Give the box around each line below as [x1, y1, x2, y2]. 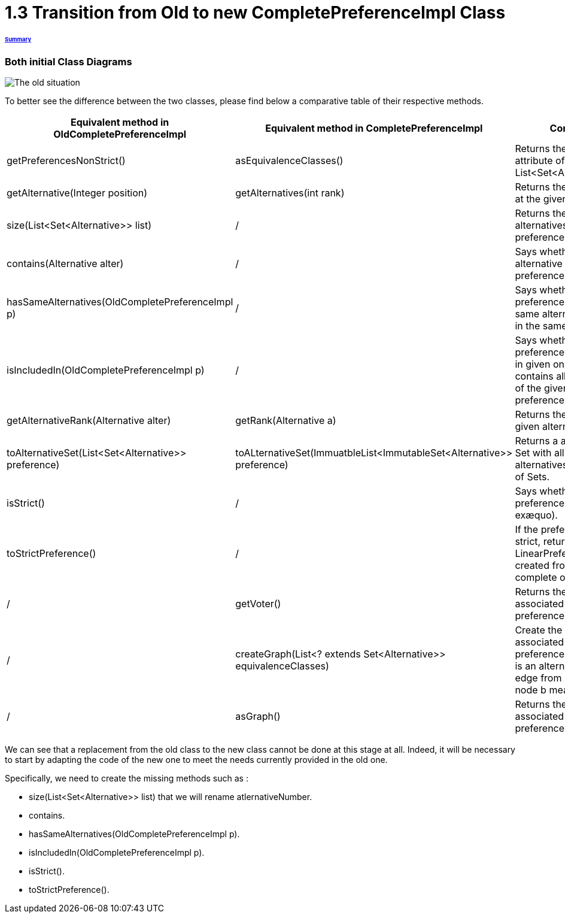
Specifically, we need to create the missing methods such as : [5, 773, 248, 784]
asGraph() [235, 710, 281, 723]
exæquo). [515, 509, 558, 522]
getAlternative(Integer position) [7, 187, 148, 199]
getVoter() [235, 598, 281, 610]
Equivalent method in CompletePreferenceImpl [265, 122, 483, 135]
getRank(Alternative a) [235, 414, 336, 427]
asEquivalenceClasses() [235, 154, 344, 167]
